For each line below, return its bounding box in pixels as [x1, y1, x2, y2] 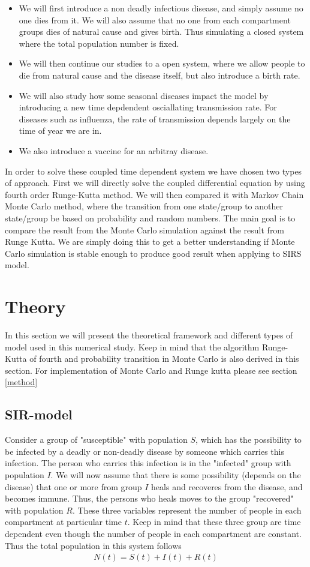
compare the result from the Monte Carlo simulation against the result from [5, 223, 285, 236]
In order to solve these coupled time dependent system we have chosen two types [5, 164, 302, 177]
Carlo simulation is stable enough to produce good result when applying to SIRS [5, 247, 302, 259]
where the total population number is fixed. [19, 37, 179, 49]
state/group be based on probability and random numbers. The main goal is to [5, 211, 296, 224]
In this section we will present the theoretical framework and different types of [5, 329, 293, 341]
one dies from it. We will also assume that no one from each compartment [19, 13, 291, 26]
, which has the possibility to [195, 433, 302, 446]
